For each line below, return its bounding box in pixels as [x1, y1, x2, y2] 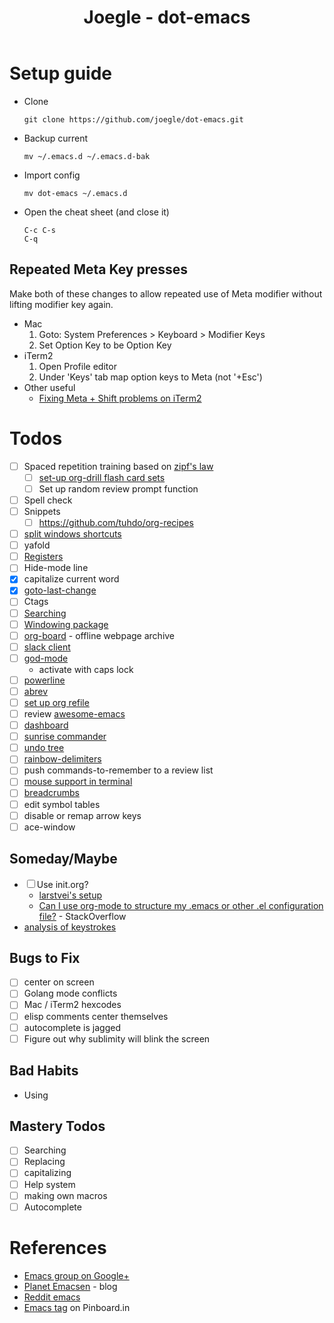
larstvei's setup [38, 889, 103, 901]
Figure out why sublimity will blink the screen [23, 1032, 211, 1045]
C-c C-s [23, 225, 56, 235]
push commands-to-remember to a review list [23, 764, 214, 776]
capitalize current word [23, 573, 120, 585]
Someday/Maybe [9, 851, 118, 868]
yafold [23, 539, 51, 551]
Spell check [23, 494, 73, 506]
